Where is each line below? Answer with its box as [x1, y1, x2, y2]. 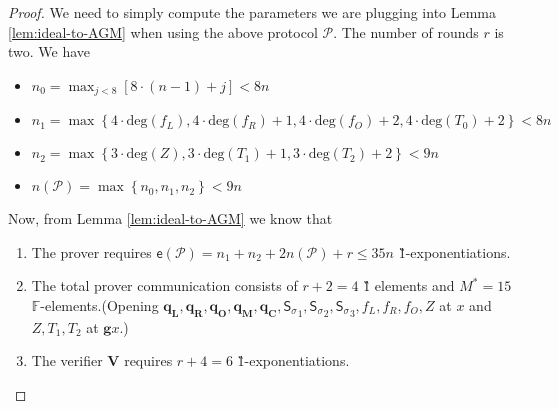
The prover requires [31, 241, 152, 262]
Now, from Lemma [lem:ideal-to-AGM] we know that [8, 208, 333, 229]
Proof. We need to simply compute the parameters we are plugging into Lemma [8, 2, 497, 22]
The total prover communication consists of [31, 275, 298, 296]
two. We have [8, 41, 91, 62]
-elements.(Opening [40, 295, 159, 316]
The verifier [31, 350, 103, 371]
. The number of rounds [333, 21, 479, 42]
